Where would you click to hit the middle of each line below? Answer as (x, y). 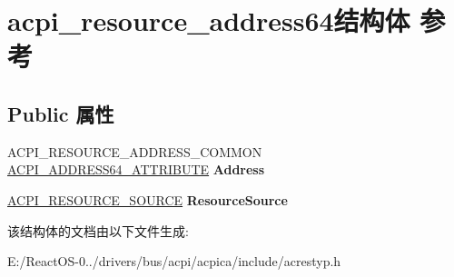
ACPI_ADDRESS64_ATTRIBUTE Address (136, 169)
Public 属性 (61, 113)
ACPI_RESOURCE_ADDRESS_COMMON (135, 151)
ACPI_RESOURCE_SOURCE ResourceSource (148, 199)
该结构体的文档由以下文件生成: (98, 230)
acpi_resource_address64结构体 (209, 20)
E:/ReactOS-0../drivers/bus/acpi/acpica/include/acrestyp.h (174, 261)
